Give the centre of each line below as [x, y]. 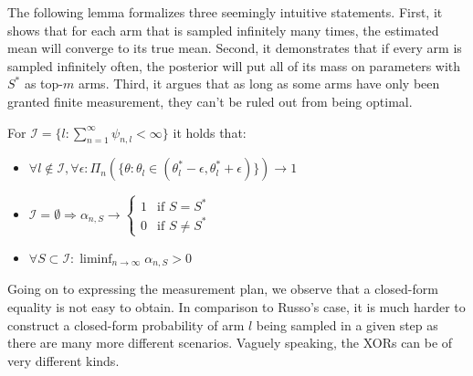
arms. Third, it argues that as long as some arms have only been [259, 84]
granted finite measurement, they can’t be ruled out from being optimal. [210, 101]
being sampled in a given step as [347, 324]
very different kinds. [63, 360]
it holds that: [210, 132]
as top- [44, 84]
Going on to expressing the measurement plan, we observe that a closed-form [223, 289]
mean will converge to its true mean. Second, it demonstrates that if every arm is [235, 48]
